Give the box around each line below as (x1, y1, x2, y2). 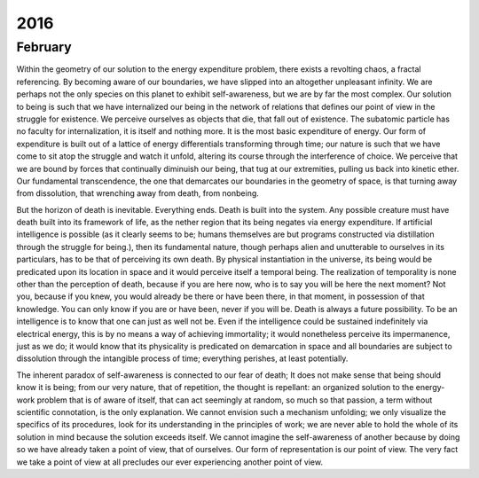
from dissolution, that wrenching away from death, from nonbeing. (16, 188, 259, 199)
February (16, 39, 72, 55)
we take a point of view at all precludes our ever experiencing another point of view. (16, 457, 324, 467)
